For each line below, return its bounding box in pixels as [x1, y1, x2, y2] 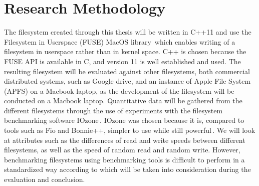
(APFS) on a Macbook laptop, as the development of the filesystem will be [4, 85, 234, 96]
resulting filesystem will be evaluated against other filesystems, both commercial [4, 66, 250, 76]
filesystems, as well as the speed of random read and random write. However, [4, 144, 240, 155]
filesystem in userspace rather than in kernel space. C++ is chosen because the [4, 46, 246, 57]
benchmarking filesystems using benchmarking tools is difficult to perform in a [4, 154, 245, 164]
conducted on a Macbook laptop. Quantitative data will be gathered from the [4, 95, 242, 106]
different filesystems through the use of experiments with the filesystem [4, 105, 223, 115]
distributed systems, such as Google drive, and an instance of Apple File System [4, 76, 251, 86]
